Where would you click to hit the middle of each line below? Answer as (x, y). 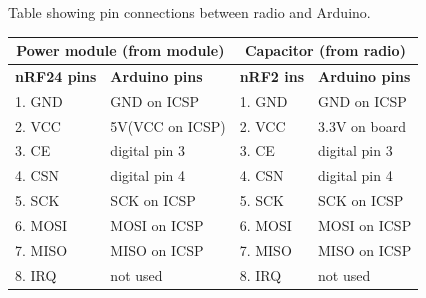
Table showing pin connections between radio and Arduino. (189, 12)
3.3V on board (362, 125)
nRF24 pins (56, 75)
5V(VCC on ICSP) (168, 125)
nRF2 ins (272, 75)
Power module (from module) (120, 50)
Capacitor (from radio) (325, 50)
